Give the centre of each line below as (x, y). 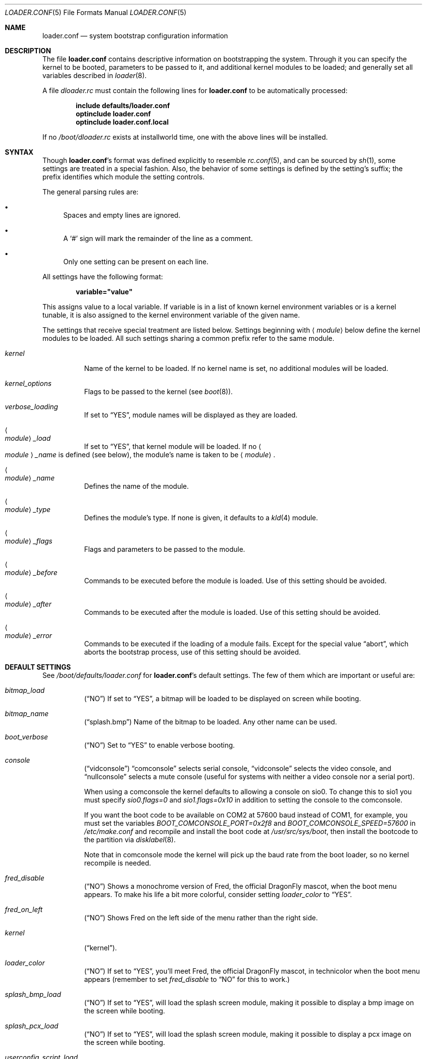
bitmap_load (25, 690)
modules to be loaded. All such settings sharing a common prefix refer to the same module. (188, 338)
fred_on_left (24, 909)
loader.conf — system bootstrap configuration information (135, 36)
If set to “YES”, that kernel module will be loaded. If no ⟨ (173, 446)
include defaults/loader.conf (123, 105)
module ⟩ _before (31, 572)
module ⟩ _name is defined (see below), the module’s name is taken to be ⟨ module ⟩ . (140, 455)
